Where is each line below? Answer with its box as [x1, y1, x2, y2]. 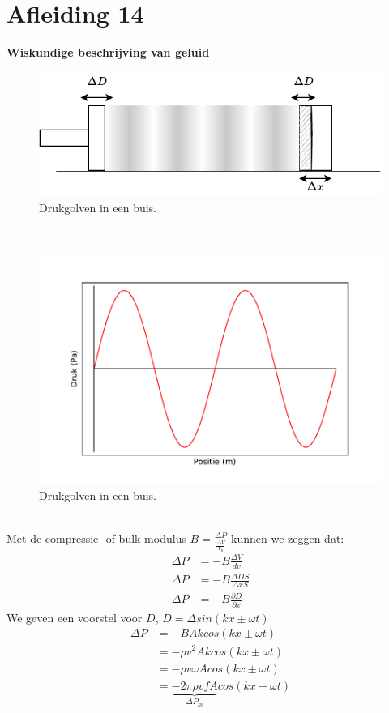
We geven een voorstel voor [6, 608, 143, 625]
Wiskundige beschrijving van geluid [6, 44, 210, 61]
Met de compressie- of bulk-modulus [6, 529, 186, 546]
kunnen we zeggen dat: [231, 529, 344, 546]
